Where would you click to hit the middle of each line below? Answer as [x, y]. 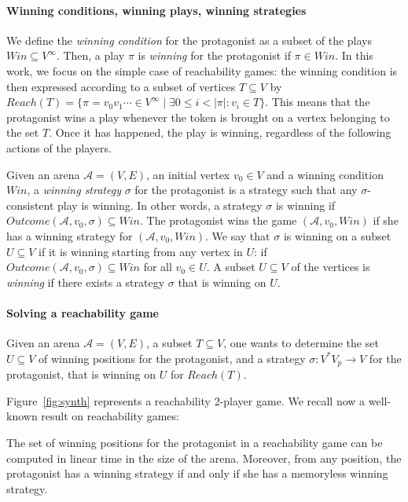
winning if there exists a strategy [86, 282]
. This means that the [318, 102]
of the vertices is [331, 267]
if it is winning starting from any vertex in [141, 251]
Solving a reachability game [83, 312]
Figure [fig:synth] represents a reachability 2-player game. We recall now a [186, 400]
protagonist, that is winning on [81, 374]
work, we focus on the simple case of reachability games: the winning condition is [202, 70]
